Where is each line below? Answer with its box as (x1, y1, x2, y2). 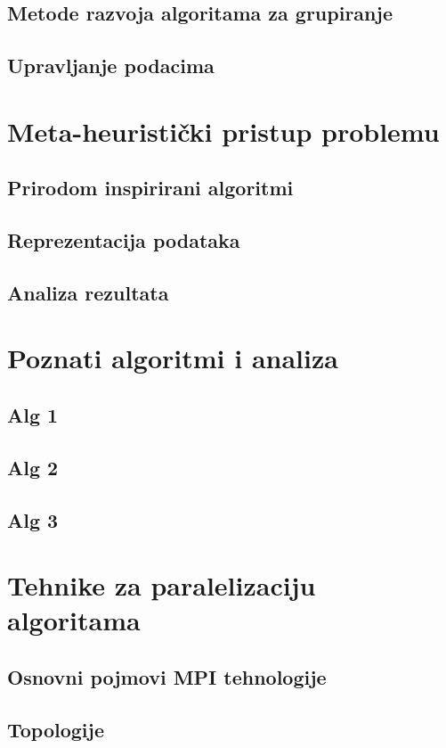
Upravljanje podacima (7, 52, 215, 79)
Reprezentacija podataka (7, 226, 240, 254)
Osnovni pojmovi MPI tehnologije (7, 662, 327, 690)
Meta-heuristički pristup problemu (7, 112, 440, 149)
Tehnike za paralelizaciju (7, 567, 316, 604)
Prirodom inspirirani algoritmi (7, 174, 294, 201)
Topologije (7, 715, 105, 743)
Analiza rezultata (7, 278, 169, 306)
